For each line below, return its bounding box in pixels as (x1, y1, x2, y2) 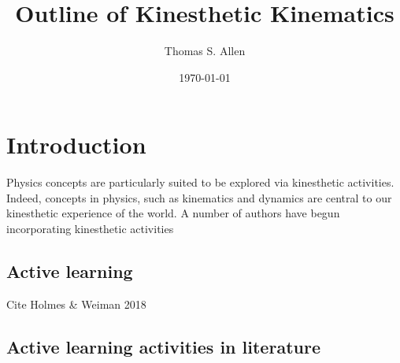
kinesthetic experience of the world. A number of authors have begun (6, 205, 340, 221)
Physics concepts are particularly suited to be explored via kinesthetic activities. (6, 174, 394, 191)
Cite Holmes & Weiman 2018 (6, 295, 146, 312)
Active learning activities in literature (6, 334, 320, 358)
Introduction (6, 128, 146, 161)
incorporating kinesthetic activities (6, 220, 174, 237)
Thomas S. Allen (164, 43, 246, 59)
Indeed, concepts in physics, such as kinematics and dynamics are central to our (6, 189, 392, 206)
